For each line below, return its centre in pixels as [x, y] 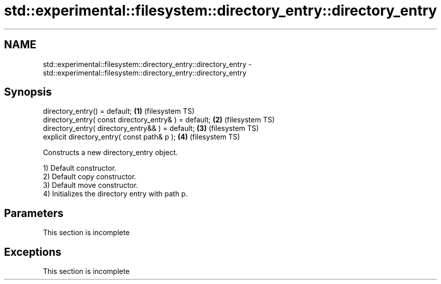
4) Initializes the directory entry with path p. [115, 194]
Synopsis [28, 92]
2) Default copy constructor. [90, 177]
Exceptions [33, 252]
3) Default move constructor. [91, 185]
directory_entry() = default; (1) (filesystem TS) [119, 111]
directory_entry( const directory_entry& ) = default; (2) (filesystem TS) [159, 120]
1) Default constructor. [80, 168]
